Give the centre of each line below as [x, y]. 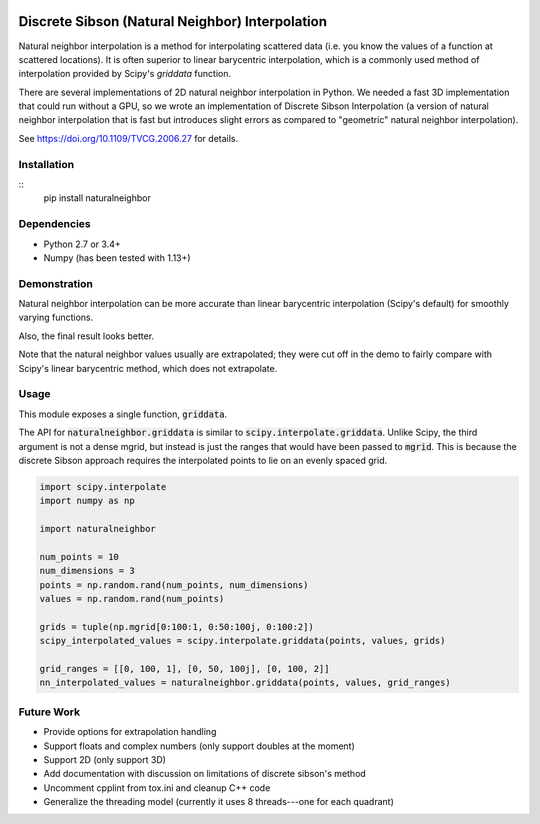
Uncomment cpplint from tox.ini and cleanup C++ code [157, 787]
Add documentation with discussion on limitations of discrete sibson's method [205, 774]
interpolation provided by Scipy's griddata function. [125, 74]
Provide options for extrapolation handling [130, 732]
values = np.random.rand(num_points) [132, 599]
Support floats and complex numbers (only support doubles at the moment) [199, 746]
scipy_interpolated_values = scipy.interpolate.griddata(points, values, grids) [242, 641]
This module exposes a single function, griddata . [123, 414]
